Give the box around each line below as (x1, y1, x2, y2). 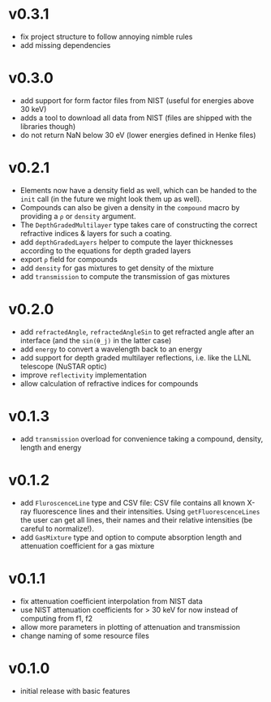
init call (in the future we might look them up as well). (19, 194, 202, 204)
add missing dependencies (19, 40, 111, 50)
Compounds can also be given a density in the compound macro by (19, 202, 240, 212)
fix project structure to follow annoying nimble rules (19, 32, 193, 41)
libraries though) (19, 121, 76, 131)
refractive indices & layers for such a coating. (19, 228, 172, 238)
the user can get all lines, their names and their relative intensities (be (19, 515, 253, 524)
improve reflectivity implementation (19, 370, 148, 380)
